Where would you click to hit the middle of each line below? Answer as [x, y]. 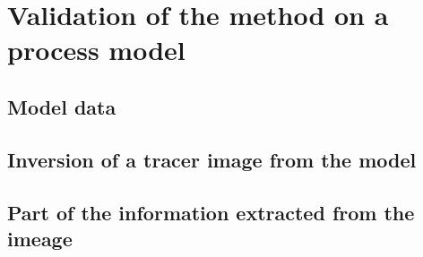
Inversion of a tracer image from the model [212, 159]
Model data [62, 106]
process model [96, 50]
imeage [40, 238]
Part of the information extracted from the [211, 212]
